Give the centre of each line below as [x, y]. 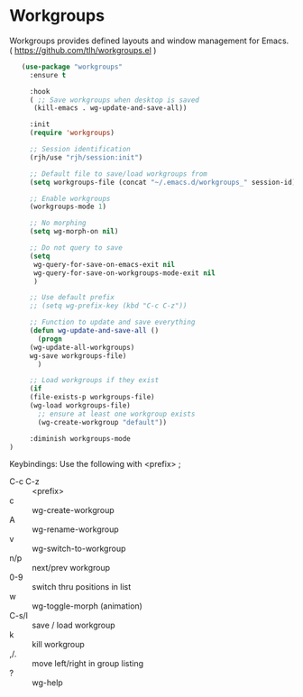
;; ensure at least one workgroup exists [116, 414]
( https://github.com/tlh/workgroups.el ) [83, 50]
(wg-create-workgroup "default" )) [102, 422]
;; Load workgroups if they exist [94, 381]
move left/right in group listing [88, 664]
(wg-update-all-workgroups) [82, 347]
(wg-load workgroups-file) [80, 406]
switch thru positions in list [82, 587]
